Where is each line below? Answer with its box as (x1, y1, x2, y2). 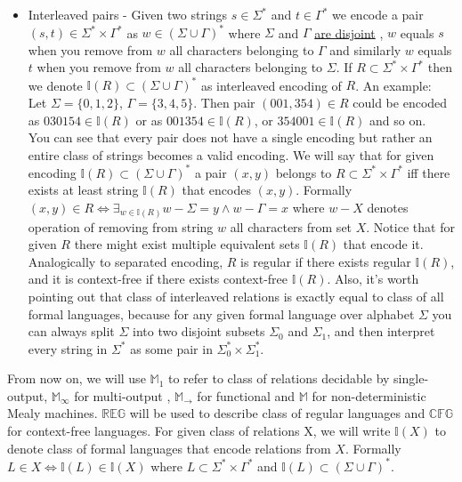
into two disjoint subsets (133, 322, 265, 341)
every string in (28, 339, 108, 357)
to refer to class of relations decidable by (167, 369, 390, 388)
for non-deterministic (312, 386, 426, 405)
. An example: (355, 76, 432, 94)
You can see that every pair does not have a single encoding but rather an (28, 128, 433, 147)
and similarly (329, 40, 401, 59)
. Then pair (193, 92, 255, 111)
